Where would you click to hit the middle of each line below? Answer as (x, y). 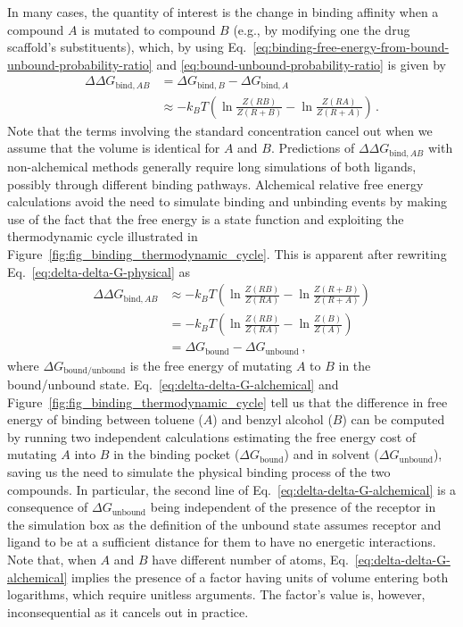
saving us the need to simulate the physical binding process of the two (199, 472)
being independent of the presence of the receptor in (293, 507)
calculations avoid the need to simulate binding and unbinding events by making (227, 201)
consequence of (48, 507)
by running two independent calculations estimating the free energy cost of (212, 436)
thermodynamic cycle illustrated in (103, 236)
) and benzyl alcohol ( (273, 419)
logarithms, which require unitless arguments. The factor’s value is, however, (216, 594)
